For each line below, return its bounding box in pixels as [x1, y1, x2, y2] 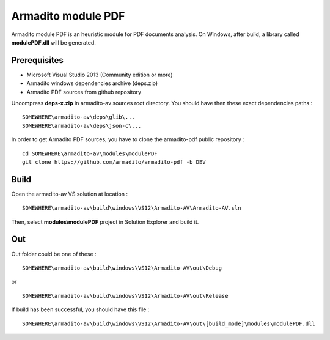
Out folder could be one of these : [11, 250, 97, 257]
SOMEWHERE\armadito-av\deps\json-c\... [22, 122, 142, 129]
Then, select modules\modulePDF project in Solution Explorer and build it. [11, 218, 199, 226]
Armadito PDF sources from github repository [26, 88, 142, 95]
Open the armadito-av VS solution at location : [11, 190, 128, 198]
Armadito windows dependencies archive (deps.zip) [26, 79, 158, 87]
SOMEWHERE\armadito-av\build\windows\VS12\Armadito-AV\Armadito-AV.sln [22, 205, 241, 212]
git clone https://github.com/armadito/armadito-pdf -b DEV [22, 158, 206, 165]
